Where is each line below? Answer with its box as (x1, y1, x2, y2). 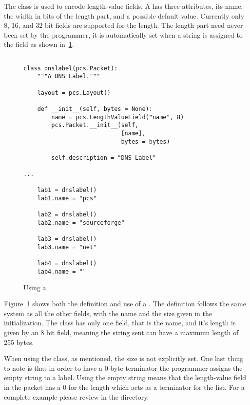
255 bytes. (4, 337, 34, 347)
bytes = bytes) (121, 138, 170, 145)
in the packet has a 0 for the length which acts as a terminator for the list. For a (4, 382, 245, 392)
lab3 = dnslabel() (37, 235, 97, 243)
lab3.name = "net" (37, 244, 97, 251)
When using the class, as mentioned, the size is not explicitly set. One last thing (4, 353, 244, 363)
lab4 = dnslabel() (37, 260, 97, 267)
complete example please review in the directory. (4, 391, 149, 402)
